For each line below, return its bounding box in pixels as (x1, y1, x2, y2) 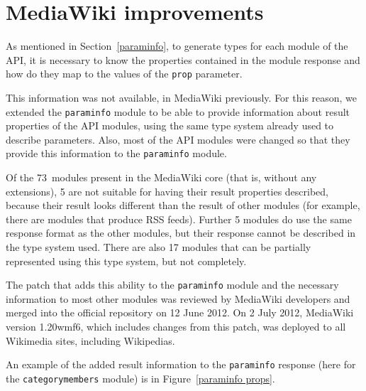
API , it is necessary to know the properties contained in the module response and (6, 52, 360, 67)
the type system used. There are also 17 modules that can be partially (6, 240, 311, 255)
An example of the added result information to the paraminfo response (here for (6, 357, 356, 372)
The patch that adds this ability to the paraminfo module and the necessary (6, 277, 339, 292)
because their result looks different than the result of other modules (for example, (6, 198, 360, 213)
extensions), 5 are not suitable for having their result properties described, (6, 183, 328, 198)
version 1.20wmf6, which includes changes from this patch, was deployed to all (6, 319, 346, 334)
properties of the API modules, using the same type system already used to (6, 118, 334, 133)
